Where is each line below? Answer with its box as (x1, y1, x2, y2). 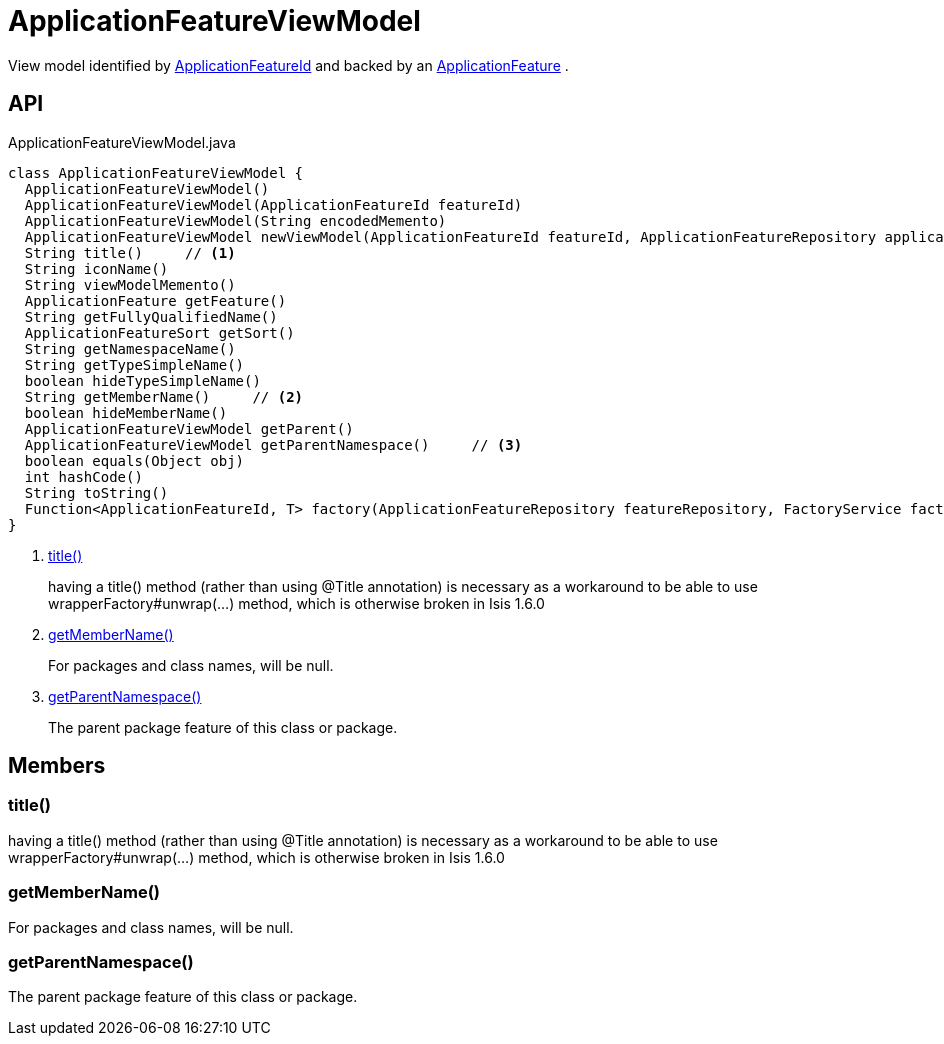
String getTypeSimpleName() (24, 356, 245, 373)
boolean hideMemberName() (24, 404, 228, 421)
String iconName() (24, 260, 169, 277)
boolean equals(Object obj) (24, 452, 245, 469)
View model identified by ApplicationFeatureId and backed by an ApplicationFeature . (8, 56, 569, 74)
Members (8, 753, 106, 779)
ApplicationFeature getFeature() (24, 292, 287, 309)
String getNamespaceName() (24, 340, 236, 357)
